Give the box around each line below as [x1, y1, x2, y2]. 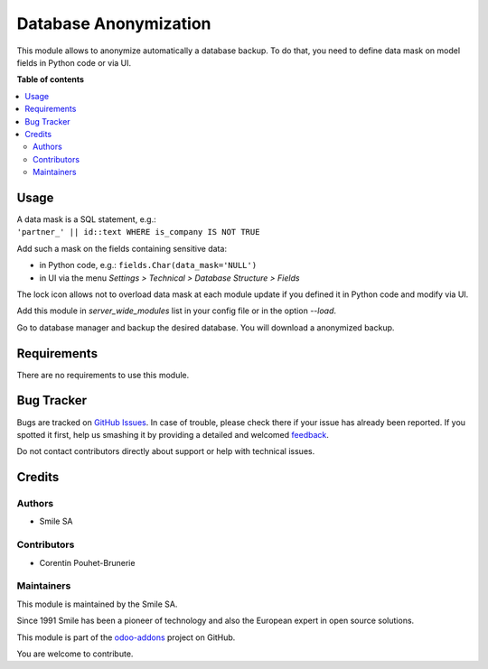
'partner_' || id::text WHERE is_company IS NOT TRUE [16, 227, 260, 237]
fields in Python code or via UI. [16, 57, 132, 68]
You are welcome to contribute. [16, 648, 134, 659]
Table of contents [16, 74, 85, 85]
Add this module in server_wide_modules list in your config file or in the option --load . [16, 305, 337, 316]
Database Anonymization [16, 14, 211, 33]
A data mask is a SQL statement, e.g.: [16, 213, 157, 225]
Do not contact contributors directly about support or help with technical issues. [16, 446, 315, 457]
